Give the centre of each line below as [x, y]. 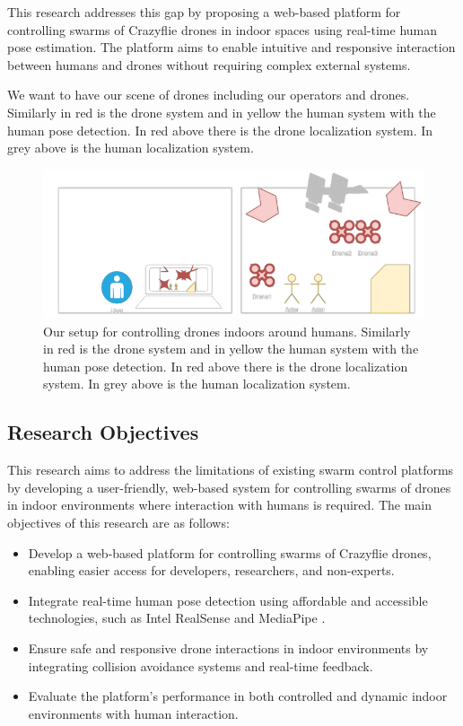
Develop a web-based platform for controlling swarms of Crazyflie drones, [230, 552]
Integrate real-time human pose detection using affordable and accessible [228, 600]
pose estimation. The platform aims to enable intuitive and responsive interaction [231, 47]
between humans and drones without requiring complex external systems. [209, 64]
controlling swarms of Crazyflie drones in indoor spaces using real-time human [223, 29]
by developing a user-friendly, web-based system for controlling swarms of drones [229, 487]
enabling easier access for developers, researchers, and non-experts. [211, 570]
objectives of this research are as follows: [118, 522]
